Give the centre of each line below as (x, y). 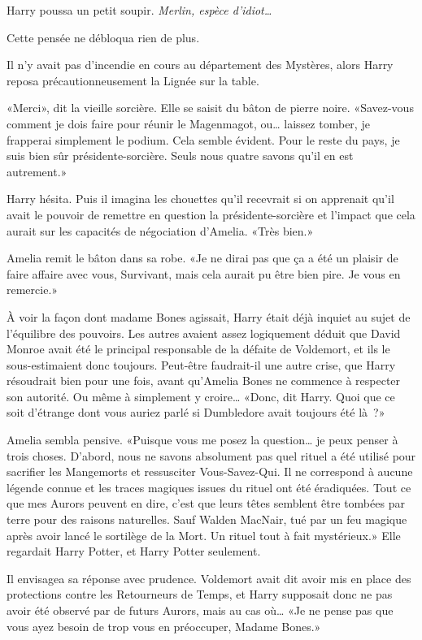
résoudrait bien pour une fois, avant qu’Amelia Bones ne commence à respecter (204, 381)
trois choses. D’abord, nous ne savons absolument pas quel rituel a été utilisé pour (211, 455)
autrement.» (37, 171)
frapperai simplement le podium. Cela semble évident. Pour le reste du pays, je (203, 139)
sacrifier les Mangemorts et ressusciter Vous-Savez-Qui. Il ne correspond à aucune (210, 471)
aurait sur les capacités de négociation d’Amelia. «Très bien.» (160, 230)
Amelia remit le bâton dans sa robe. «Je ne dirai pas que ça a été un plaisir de (202, 258)
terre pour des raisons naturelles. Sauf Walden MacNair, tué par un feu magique (207, 519)
